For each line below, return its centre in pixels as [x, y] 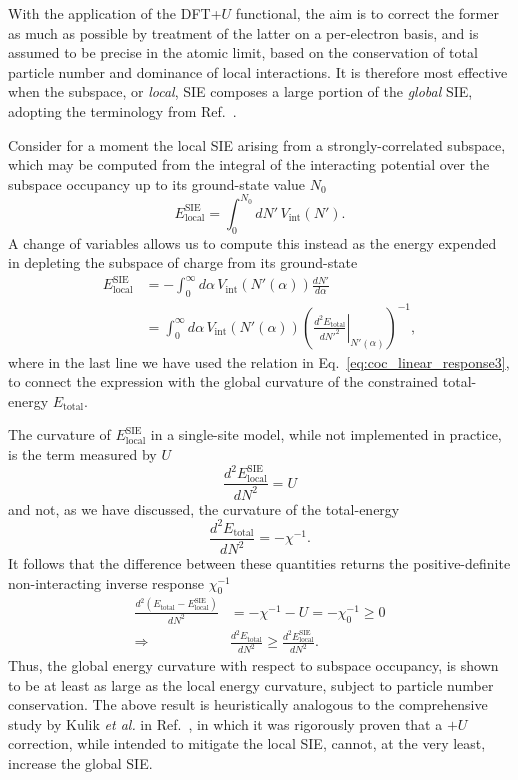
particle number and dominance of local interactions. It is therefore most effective [258, 71]
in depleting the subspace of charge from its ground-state [183, 262]
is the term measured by [82, 454]
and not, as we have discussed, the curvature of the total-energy [204, 508]
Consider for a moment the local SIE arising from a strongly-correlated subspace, [257, 144]
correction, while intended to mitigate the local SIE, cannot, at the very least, [247, 743]
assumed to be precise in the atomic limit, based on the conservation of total [243, 52]
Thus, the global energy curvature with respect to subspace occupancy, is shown [253, 665]
